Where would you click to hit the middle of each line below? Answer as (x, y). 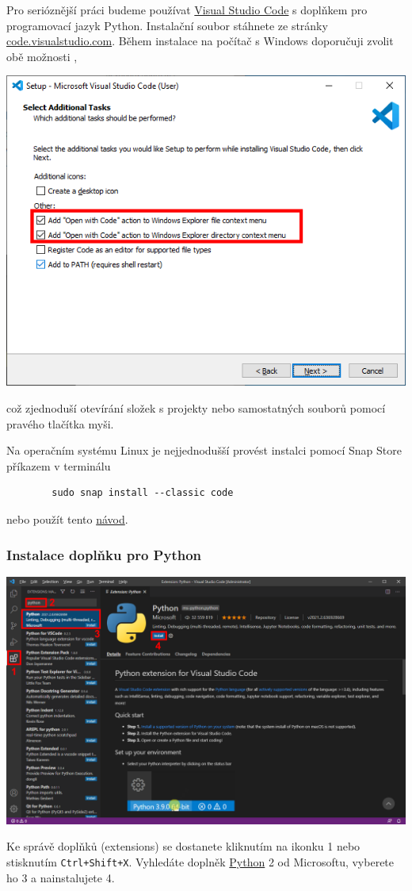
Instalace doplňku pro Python (104, 554)
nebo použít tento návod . (67, 519)
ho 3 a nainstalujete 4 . (61, 877)
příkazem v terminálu (59, 465)
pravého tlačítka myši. (60, 423)
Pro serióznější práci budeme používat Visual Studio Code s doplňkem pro (187, 10)
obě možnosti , (42, 56)
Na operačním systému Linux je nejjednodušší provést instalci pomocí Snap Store (204, 450)
